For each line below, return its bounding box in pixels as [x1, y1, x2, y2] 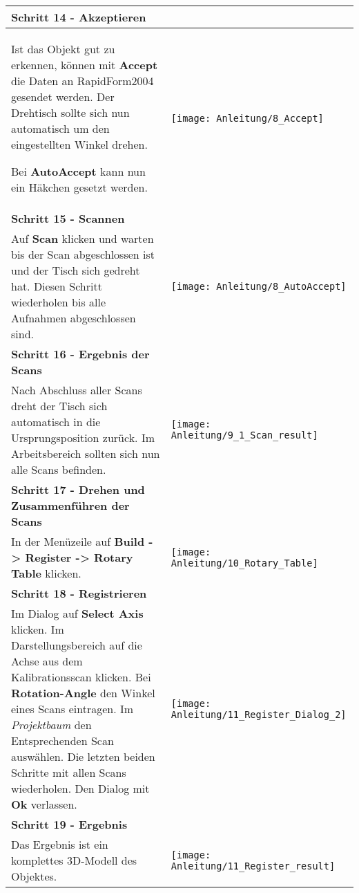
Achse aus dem [11, 653, 83, 669]
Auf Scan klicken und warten [11, 230, 154, 246]
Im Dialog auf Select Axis [11, 605, 144, 621]
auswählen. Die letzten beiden [11, 748, 155, 764]
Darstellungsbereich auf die [11, 637, 142, 653]
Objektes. [11, 868, 57, 884]
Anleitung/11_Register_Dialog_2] [171, 708, 347, 720]
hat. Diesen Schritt [11, 278, 102, 294]
